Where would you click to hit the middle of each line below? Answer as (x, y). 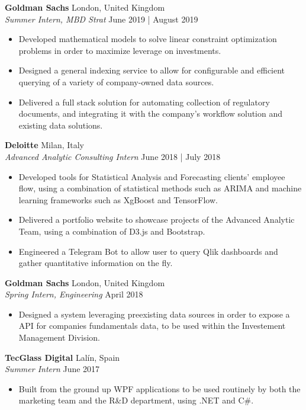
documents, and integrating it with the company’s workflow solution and (151, 113)
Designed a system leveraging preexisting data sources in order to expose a (154, 314)
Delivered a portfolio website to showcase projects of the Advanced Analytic (157, 220)
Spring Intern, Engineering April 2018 (74, 294)
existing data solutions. (61, 125)
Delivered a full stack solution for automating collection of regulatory (144, 102)
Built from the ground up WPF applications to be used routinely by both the (160, 388)
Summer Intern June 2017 (52, 369)
